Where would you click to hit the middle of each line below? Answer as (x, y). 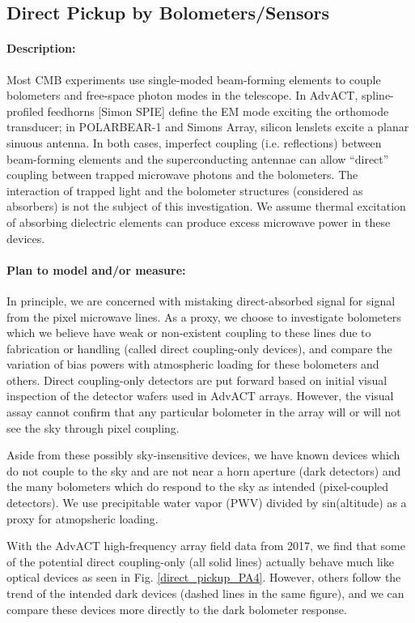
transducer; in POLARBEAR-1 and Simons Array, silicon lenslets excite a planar (208, 127)
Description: (41, 48)
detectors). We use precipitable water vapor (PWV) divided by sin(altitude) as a (207, 503)
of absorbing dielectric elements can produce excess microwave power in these (199, 222)
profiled (25, 111)
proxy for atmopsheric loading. (83, 518)
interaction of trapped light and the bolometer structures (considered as (185, 190)
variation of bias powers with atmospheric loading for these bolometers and (193, 364)
